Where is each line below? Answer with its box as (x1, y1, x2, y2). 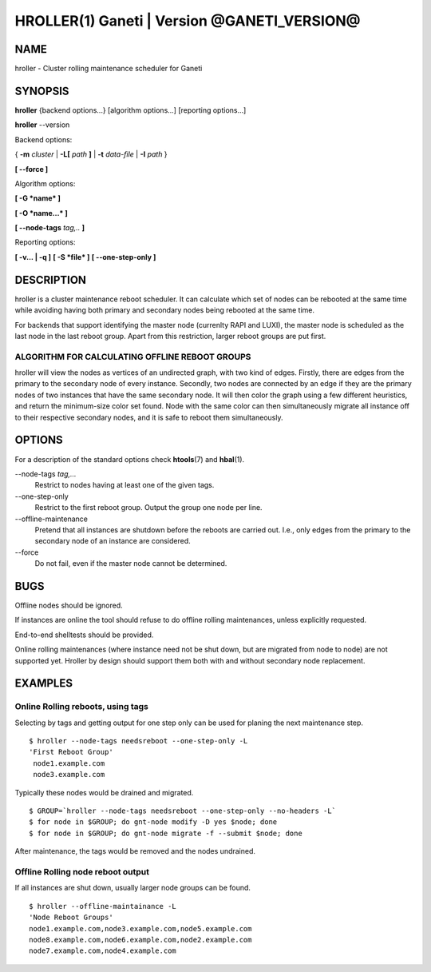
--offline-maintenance (14, 514, 88, 524)
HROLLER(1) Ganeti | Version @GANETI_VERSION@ (14, 12, 361, 30)
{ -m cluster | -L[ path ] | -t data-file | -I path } (14, 149, 168, 159)
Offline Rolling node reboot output (14, 866, 149, 877)
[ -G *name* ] (14, 193, 61, 203)
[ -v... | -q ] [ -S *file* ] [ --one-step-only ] (14, 252, 156, 261)
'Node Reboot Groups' (29, 913, 113, 922)
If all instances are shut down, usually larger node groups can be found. (14, 883, 251, 893)
